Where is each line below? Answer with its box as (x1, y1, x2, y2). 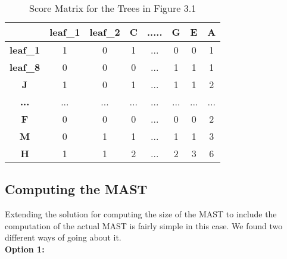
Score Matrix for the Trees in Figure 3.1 (29, 1, 196, 15)
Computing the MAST (5, 180, 148, 198)
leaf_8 (10, 60, 40, 74)
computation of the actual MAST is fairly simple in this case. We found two (5, 219, 283, 232)
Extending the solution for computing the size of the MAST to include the (5, 208, 277, 220)
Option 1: (5, 242, 45, 255)
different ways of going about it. (5, 231, 121, 244)
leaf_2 (89, 25, 120, 39)
